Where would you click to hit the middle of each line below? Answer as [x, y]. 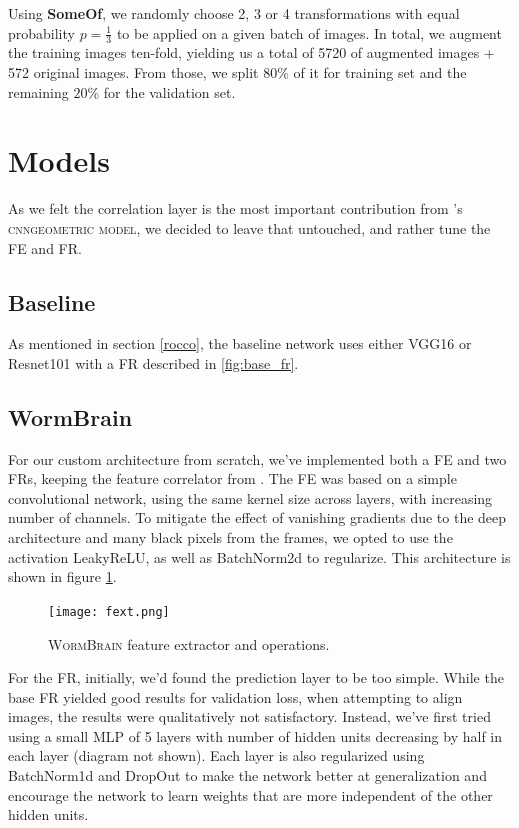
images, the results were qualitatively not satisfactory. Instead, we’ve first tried [249, 716]
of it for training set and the [380, 72]
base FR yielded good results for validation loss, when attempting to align [235, 696]
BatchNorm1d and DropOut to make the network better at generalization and [247, 775]
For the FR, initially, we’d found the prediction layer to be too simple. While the [256, 677]
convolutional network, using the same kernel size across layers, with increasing [250, 497]
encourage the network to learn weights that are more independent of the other [250, 794]
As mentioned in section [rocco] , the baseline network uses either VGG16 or [240, 343]
